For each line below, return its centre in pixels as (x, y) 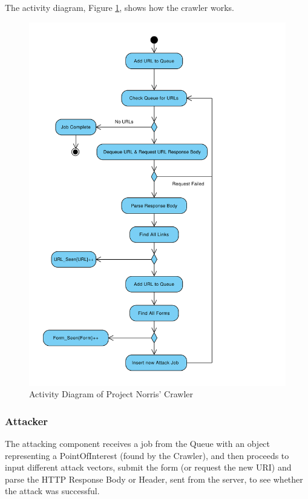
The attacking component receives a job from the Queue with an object (138, 443)
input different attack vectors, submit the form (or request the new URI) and (148, 467)
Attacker (27, 421)
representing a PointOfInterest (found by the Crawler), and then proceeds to (147, 455)
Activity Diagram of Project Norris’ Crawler (111, 394)
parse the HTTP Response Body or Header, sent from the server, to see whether (154, 479)
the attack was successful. (52, 491)
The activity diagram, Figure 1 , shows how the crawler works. (120, 7)
